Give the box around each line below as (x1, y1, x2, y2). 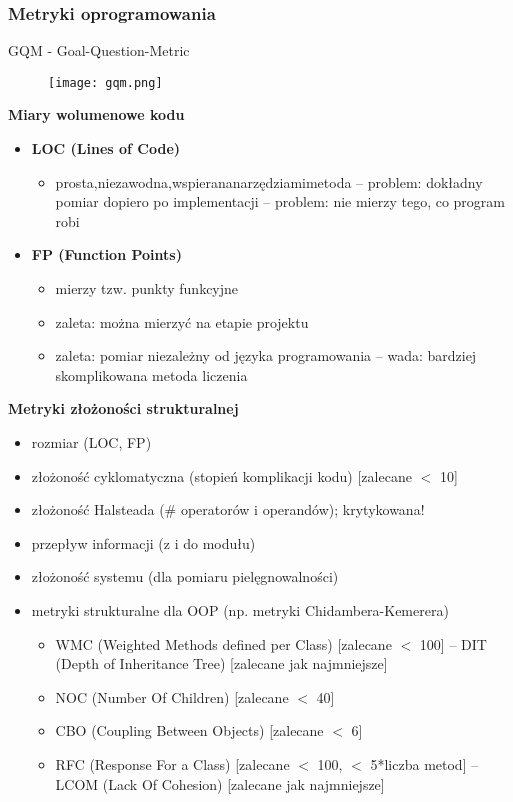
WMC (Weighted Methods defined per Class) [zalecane (55, 633, 392, 654)
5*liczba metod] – (370, 753, 479, 774)
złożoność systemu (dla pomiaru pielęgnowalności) (31, 566, 339, 587)
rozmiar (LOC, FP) (31, 432, 152, 452)
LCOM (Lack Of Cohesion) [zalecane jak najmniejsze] (55, 773, 385, 794)
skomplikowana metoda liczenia (55, 364, 248, 385)
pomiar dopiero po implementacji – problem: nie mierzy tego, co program (55, 191, 505, 212)
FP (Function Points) (31, 244, 182, 265)
